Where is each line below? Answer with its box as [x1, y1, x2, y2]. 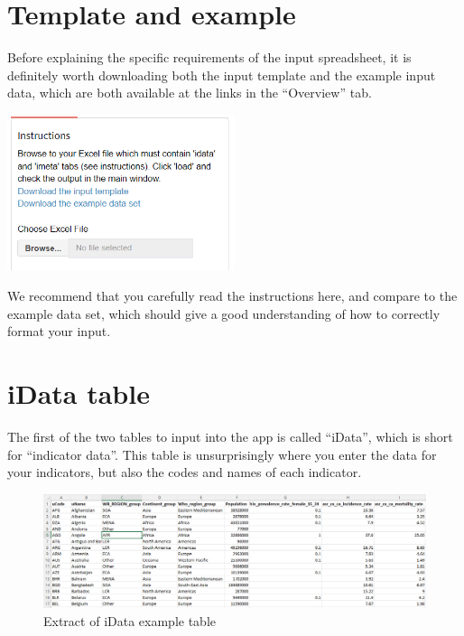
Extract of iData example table [43, 611, 216, 630]
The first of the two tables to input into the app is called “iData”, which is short [7, 426, 453, 445]
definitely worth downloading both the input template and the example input [7, 65, 436, 84]
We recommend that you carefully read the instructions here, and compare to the [7, 286, 458, 304]
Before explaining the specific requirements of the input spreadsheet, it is [7, 48, 412, 67]
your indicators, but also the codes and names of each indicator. [7, 463, 362, 482]
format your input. [7, 322, 111, 341]
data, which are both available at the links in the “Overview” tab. [7, 83, 372, 102]
